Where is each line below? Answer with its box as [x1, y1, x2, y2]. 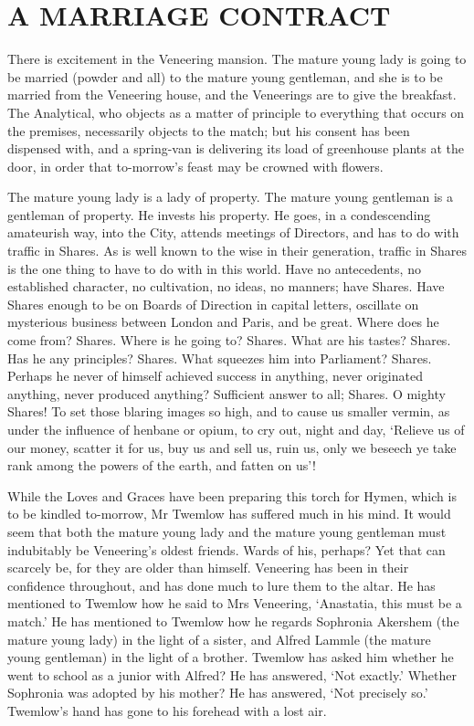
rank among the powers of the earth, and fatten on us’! [7, 456, 316, 475]
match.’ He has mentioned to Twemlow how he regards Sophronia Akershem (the [7, 611, 459, 630]
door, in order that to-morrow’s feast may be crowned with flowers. [7, 156, 384, 175]
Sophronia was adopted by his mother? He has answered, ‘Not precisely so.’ [7, 683, 428, 702]
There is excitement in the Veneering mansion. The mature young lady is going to [7, 49, 467, 68]
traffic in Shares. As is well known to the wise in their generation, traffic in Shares [7, 241, 468, 260]
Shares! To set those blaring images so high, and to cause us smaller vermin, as [7, 402, 450, 421]
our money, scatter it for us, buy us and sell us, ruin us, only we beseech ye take [7, 437, 457, 457]
